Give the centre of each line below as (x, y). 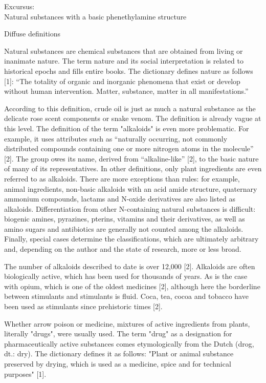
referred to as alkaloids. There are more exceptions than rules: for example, (122, 178)
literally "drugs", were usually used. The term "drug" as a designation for (118, 334)
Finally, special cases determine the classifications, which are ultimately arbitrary (131, 239)
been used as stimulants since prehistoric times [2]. (83, 306)
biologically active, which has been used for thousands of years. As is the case (126, 276)
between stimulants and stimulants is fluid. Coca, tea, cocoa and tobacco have (126, 296)
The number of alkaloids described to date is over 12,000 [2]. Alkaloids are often (130, 266)
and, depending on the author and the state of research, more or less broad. (123, 249)
